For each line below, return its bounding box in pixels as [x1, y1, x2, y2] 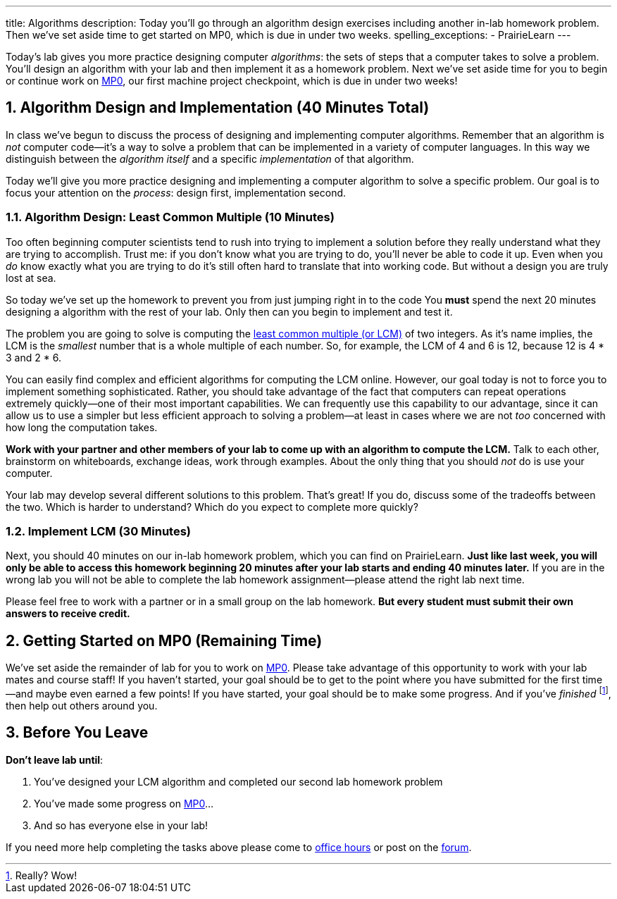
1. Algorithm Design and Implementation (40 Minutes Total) [6, 99, 430, 117]
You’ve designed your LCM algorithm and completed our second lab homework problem [34, 775, 443, 788]
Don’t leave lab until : [6, 753, 104, 766]
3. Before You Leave [6, 724, 149, 742]
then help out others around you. [6, 699, 158, 712]
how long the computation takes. [6, 421, 158, 433]
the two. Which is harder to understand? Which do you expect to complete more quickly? [6, 500, 418, 513]
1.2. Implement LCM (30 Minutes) [6, 523, 191, 538]
